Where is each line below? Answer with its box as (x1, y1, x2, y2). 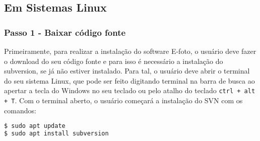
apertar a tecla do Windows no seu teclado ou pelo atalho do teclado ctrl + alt (4, 85, 255, 96)
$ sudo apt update (4, 122, 66, 130)
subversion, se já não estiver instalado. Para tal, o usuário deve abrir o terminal (4, 65, 250, 76)
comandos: (4, 105, 36, 115)
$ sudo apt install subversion (4, 130, 109, 137)
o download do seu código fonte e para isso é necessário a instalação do (4, 55, 223, 66)
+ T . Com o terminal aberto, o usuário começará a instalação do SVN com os (4, 95, 243, 106)
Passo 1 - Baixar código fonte (4, 26, 126, 38)
